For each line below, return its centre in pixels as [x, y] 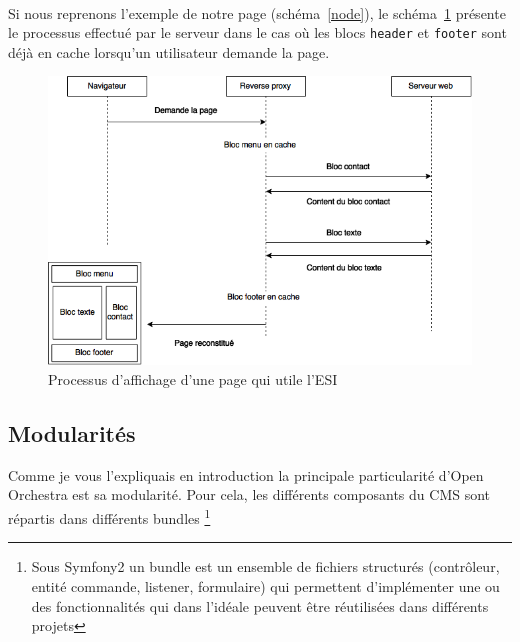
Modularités [72, 433]
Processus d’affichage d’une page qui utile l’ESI [193, 379]
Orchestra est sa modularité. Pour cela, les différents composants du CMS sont [249, 494]
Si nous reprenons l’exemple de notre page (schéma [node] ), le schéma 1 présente [257, 12]
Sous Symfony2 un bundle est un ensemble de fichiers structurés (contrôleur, [265, 566]
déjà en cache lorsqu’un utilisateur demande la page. [169, 51]
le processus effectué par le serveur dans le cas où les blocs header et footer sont [257, 32]
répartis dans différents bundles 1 [109, 516]
